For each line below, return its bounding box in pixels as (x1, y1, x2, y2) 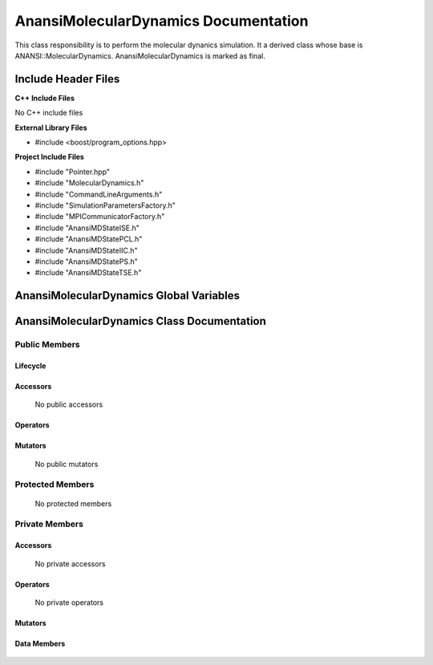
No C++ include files (14, 108, 83, 118)
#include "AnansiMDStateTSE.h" (34, 268, 142, 278)
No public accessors (34, 399, 103, 409)
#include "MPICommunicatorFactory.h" (34, 212, 165, 221)
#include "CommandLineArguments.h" (34, 189, 163, 199)
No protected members (34, 498, 112, 509)
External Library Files (14, 123, 87, 132)
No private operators (34, 598, 104, 607)
